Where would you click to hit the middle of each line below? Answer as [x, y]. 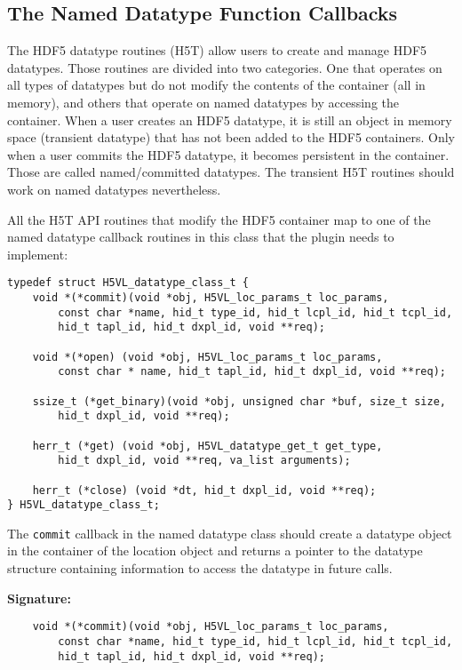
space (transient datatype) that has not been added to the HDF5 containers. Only [231, 137]
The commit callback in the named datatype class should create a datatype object [230, 533]
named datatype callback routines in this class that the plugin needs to [201, 237]
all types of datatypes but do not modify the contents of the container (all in [216, 85]
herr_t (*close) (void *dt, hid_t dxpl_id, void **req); [204, 490]
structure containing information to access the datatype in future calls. [200, 568]
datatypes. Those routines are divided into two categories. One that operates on [225, 67]
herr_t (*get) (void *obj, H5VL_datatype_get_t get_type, [207, 446]
